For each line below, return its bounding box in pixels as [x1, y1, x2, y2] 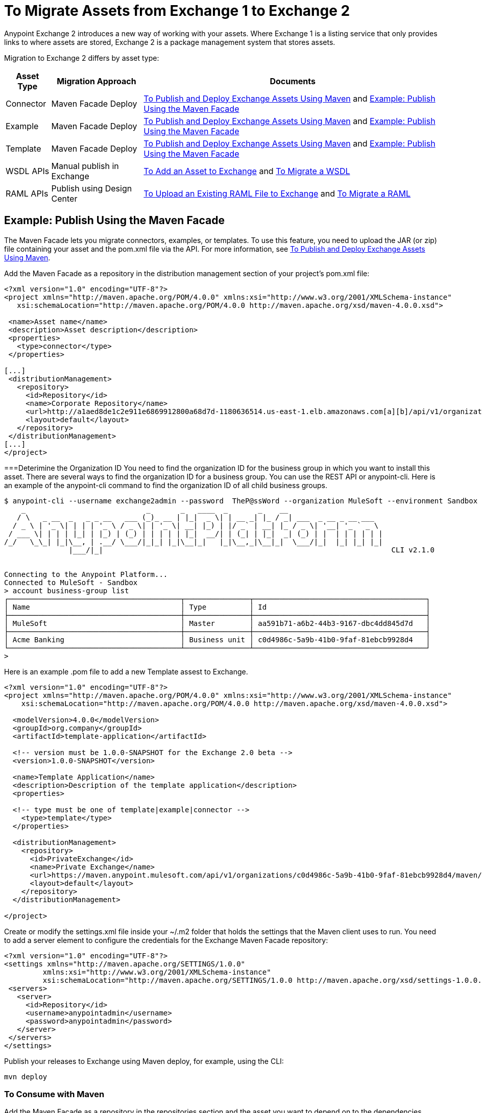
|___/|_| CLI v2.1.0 [68, 545, 435, 554]
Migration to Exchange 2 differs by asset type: [4, 53, 159, 62]
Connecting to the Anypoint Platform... [4, 570, 168, 578]
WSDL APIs [6, 165, 50, 176]
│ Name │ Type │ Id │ [4, 602, 430, 611]
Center [51, 193, 78, 204]
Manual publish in [51, 160, 119, 171]
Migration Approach [57, 76, 136, 86]
